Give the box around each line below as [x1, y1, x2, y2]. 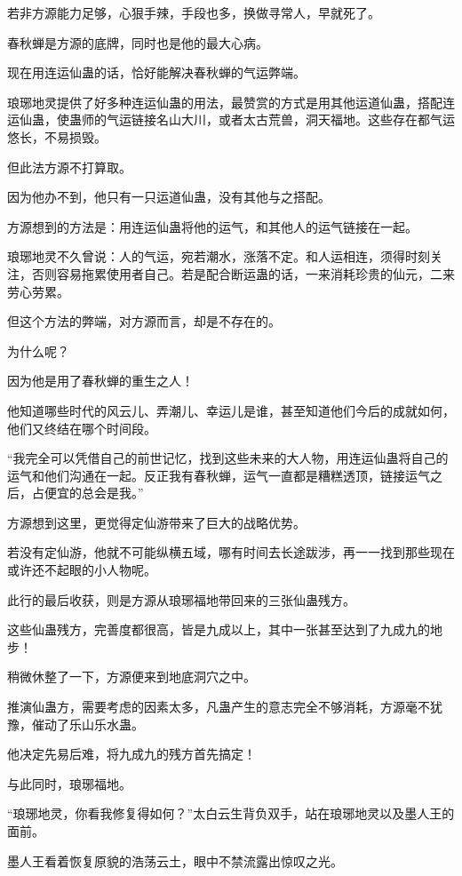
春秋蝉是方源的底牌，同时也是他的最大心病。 [7, 33, 268, 52]
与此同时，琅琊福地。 [7, 774, 131, 792]
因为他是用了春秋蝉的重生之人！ [7, 371, 194, 390]
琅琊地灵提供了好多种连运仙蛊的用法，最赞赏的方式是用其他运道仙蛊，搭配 [7, 92, 442, 111]
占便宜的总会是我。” [31, 483, 144, 502]
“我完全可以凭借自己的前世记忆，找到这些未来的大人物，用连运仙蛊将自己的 [7, 449, 449, 467]
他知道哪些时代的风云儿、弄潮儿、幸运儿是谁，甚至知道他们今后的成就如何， [7, 401, 455, 419]
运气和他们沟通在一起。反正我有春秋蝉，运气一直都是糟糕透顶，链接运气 [7, 466, 430, 484]
